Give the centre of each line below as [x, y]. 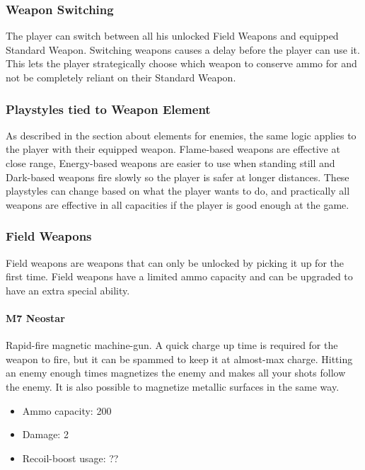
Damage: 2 [45, 434]
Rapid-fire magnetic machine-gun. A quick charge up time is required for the [172, 345]
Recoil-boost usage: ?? [70, 458]
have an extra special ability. [68, 290]
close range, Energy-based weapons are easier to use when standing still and [170, 163]
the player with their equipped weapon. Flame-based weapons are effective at [173, 149]
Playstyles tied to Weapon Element [108, 109]
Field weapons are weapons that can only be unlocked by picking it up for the [175, 262]
